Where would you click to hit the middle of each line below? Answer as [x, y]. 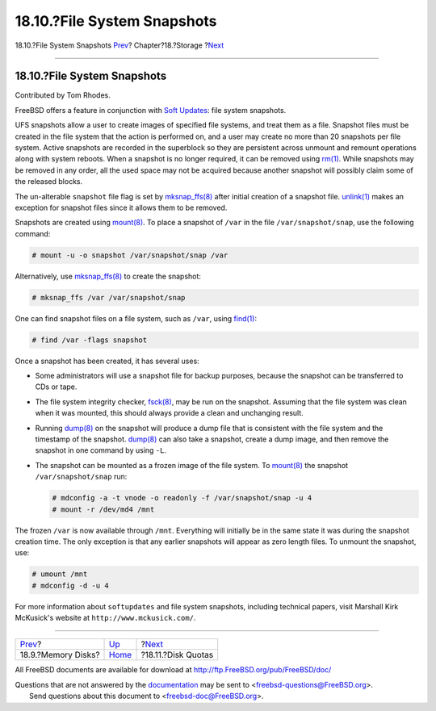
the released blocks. [49, 182]
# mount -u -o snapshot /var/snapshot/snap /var [130, 255]
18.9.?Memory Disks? [60, 655]
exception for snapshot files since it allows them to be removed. [121, 207]
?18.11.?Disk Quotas [177, 655]
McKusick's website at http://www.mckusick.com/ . [105, 618]
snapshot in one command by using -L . [101, 450]
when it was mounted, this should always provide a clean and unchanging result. [170, 413]
